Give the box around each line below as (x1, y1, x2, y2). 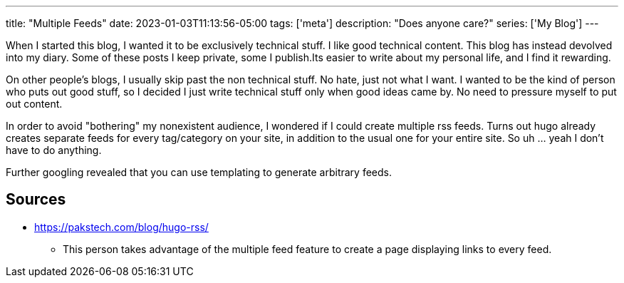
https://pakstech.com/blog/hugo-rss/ (34, 220, 209, 233)
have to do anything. (6, 144, 102, 156)
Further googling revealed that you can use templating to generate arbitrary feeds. (6, 166, 392, 178)
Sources (6, 190, 66, 209)
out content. (6, 98, 63, 110)
